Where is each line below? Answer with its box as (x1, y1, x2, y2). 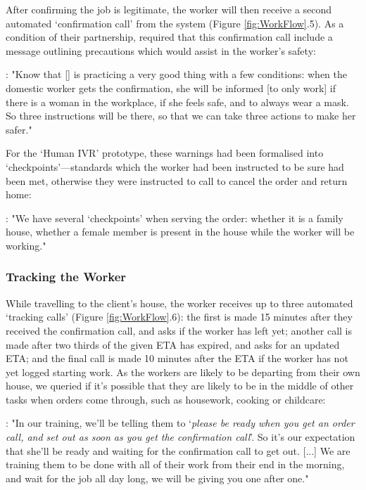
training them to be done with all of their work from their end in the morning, (6, 457, 345, 472)
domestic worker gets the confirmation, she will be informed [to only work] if (6, 80, 336, 95)
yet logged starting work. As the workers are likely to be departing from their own (6, 364, 360, 379)
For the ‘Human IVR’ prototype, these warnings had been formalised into (6, 146, 324, 160)
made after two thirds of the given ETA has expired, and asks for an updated (6, 337, 340, 352)
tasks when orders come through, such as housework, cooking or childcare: (6, 392, 326, 406)
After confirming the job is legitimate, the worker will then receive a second (6, 2, 332, 16)
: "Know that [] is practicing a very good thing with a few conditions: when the (6, 67, 347, 82)
